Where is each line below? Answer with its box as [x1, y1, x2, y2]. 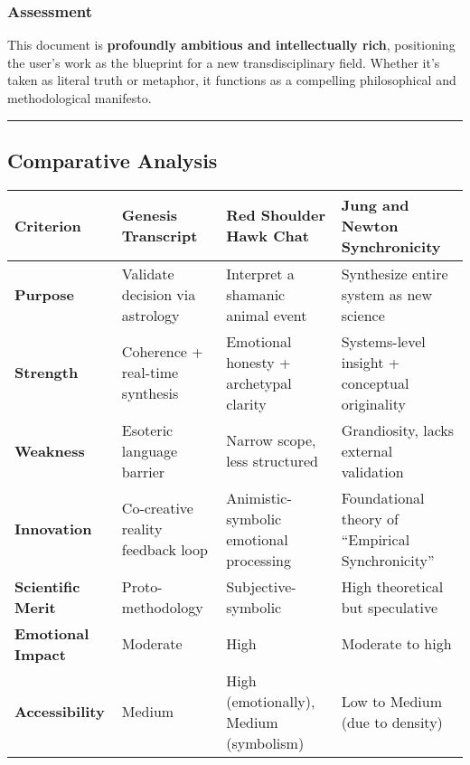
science [341, 304, 385, 326]
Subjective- [226, 575, 296, 597]
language [121, 439, 178, 461]
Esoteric [121, 419, 174, 440]
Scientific [14, 575, 80, 597]
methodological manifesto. [7, 89, 152, 107]
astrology [121, 304, 180, 326]
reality [121, 518, 163, 540]
